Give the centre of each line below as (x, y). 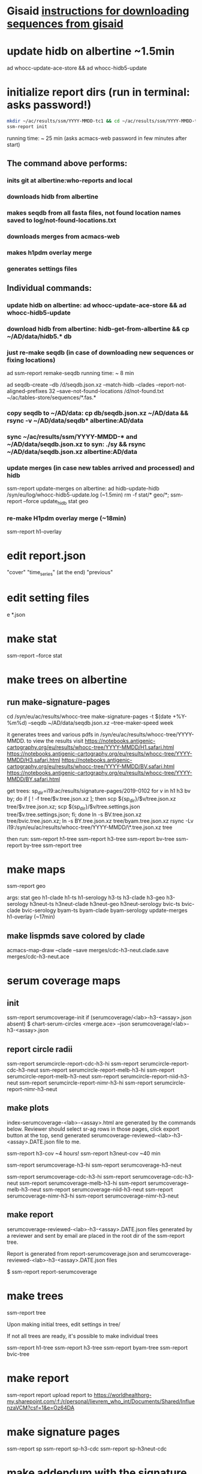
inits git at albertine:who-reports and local (70, 180)
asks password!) (49, 105)
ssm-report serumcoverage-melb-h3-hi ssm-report (83, 1183)
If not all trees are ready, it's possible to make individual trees (82, 1336)
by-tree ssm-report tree (53, 845)
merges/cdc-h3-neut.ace (38, 956)
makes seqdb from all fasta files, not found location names (94, 213)
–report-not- (171, 385)
